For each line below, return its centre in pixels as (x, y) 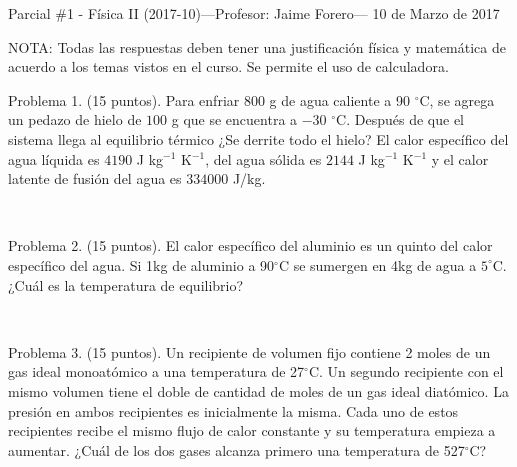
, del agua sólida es (263, 158)
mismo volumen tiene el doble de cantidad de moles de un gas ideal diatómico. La (258, 390)
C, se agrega (457, 99)
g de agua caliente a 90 (339, 99)
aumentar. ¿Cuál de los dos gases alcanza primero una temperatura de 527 (236, 449)
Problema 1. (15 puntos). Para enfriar (124, 99)
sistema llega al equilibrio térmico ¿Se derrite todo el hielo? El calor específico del (258, 138)
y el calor (460, 158)
